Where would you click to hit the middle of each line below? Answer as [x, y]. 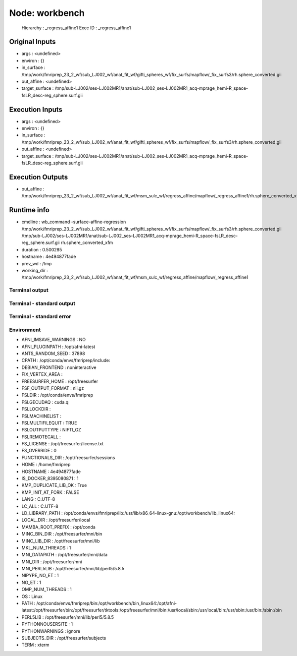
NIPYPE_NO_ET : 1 [40, 576]
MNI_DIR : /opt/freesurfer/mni [52, 562]
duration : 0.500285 [42, 249]
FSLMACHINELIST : [41, 416]
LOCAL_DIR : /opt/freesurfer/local [56, 520]
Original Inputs [32, 42]
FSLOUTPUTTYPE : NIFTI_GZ [51, 430]
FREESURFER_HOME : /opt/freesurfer [60, 381]
